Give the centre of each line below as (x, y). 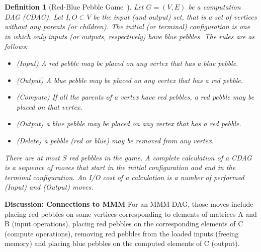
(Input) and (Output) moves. (49, 187)
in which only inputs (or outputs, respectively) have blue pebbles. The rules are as (130, 36)
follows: (16, 46)
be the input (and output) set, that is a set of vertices (175, 16)
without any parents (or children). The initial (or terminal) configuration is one (127, 26)
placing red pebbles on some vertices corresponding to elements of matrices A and (131, 214)
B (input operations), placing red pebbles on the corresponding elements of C (124, 224)
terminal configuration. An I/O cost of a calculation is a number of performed (124, 177)
